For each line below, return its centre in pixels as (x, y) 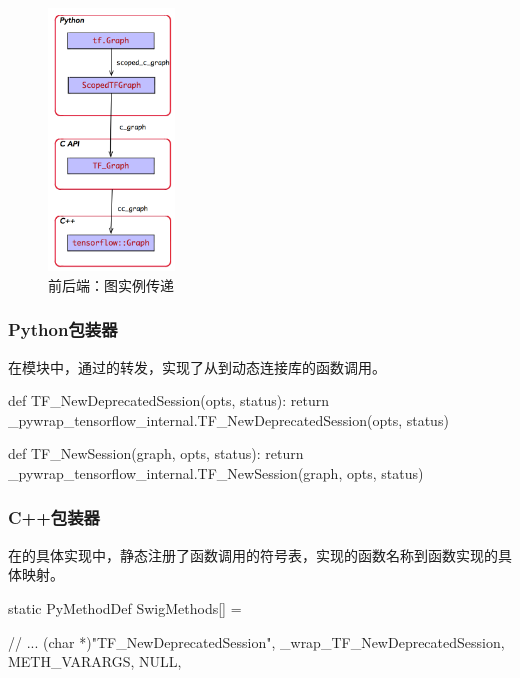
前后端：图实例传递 (111, 284)
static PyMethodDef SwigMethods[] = (125, 607)
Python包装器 (63, 329)
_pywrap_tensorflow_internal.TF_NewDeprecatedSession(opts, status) (228, 419)
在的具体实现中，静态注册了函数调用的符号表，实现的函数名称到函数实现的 (253, 554)
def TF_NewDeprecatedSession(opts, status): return (168, 400)
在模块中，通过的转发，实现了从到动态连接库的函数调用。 (197, 366)
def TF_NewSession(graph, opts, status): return (156, 453)
